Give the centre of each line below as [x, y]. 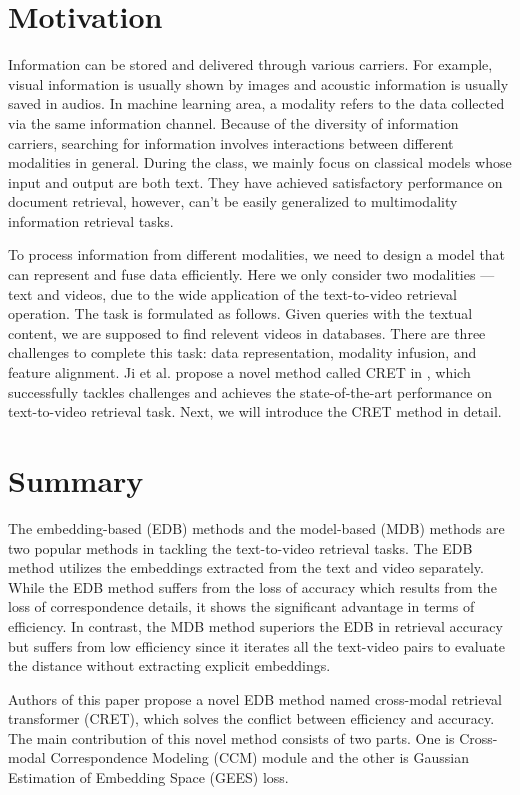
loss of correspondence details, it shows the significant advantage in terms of [241, 606]
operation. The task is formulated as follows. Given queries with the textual [240, 313]
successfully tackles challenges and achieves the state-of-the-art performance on [250, 391]
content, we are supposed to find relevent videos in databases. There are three [247, 332]
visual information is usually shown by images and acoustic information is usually [258, 83]
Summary [76, 480]
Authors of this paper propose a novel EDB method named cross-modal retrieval [255, 698]
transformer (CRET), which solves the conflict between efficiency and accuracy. [251, 718]
